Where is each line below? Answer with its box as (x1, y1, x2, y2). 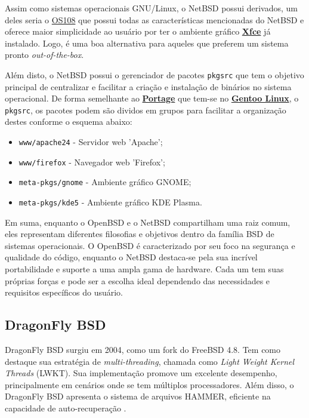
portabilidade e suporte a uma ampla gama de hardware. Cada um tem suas (5, 263, 284, 275)
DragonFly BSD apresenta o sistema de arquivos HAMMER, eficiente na (5, 390, 271, 402)
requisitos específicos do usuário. (5, 286, 123, 299)
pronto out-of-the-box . (5, 48, 84, 61)
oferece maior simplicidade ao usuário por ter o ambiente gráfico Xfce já (5, 25, 271, 38)
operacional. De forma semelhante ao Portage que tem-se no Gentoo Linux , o (5, 92, 299, 105)
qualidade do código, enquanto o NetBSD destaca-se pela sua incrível (5, 251, 258, 263)
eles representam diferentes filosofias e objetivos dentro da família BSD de (5, 228, 274, 240)
